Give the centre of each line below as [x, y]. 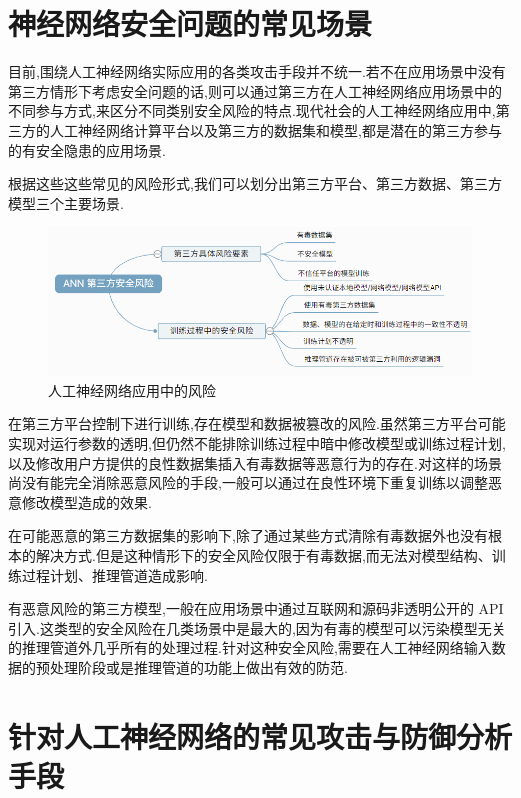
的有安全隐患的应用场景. [87, 149]
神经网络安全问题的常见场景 [190, 23]
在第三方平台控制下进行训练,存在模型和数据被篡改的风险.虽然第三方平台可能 [257, 423]
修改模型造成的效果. [86, 501]
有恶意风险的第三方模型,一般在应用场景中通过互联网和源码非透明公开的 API [256, 608]
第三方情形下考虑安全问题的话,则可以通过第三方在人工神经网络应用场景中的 [255, 90]
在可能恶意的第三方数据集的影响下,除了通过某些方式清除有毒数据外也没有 [248, 535]
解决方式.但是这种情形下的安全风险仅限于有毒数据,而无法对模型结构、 [263, 555]
